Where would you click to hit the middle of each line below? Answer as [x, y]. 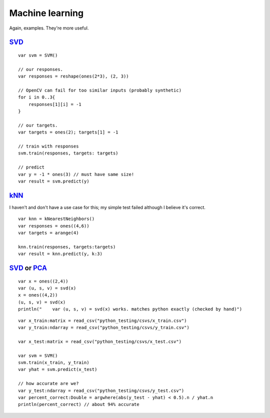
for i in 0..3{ [37, 97]
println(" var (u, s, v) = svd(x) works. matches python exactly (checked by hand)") [130, 309]
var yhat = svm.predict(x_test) [58, 369]
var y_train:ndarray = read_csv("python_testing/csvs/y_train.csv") [104, 327]
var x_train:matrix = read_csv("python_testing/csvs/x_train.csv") [102, 320]
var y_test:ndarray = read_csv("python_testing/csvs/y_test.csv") [101, 390]
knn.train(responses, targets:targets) [67, 247]
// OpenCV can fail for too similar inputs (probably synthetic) [100, 90]
